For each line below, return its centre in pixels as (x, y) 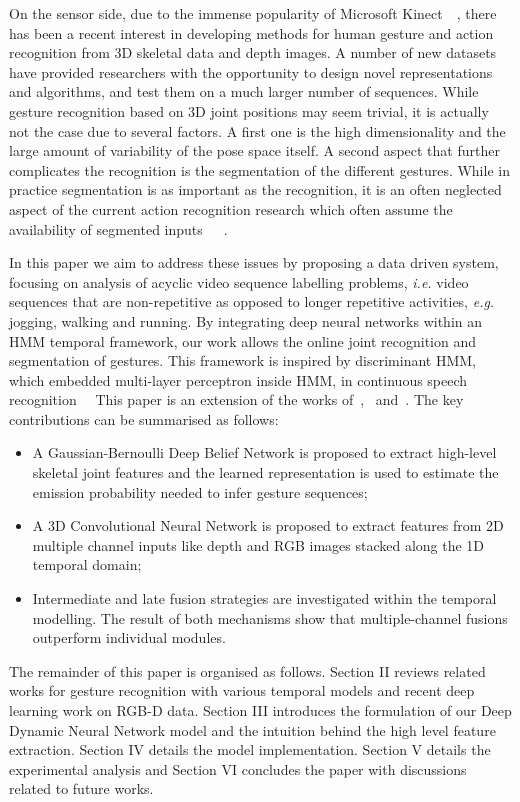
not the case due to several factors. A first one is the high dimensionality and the (257, 130)
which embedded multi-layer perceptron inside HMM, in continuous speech (238, 379)
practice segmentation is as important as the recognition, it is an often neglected (255, 189)
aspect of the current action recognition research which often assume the (231, 208)
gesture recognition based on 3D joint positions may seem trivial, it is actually (249, 110)
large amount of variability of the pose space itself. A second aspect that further (254, 150)
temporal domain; (87, 564)
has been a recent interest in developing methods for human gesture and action (251, 32)
